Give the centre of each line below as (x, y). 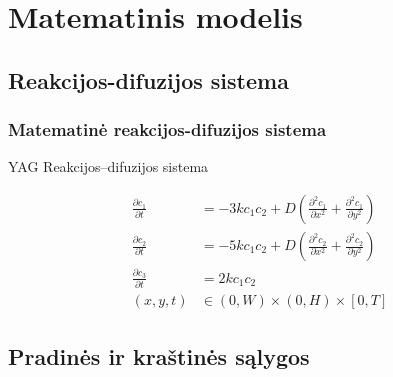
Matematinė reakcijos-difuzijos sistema (167, 129)
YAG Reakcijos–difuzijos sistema (108, 166)
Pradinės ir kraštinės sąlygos (159, 355)
